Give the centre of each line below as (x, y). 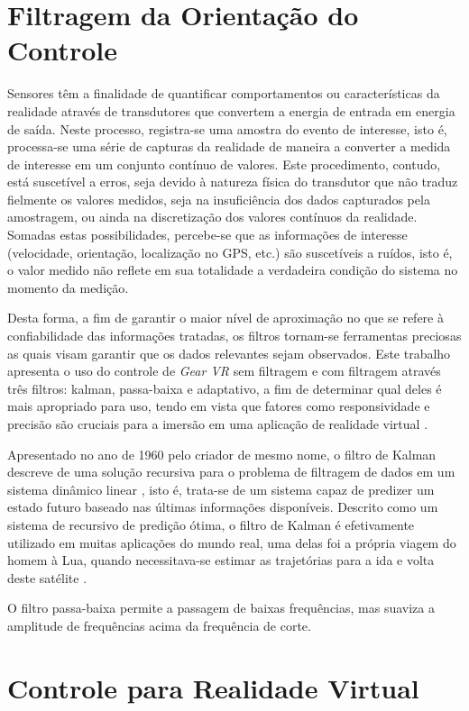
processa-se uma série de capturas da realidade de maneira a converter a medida (229, 146)
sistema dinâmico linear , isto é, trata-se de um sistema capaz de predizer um (221, 489)
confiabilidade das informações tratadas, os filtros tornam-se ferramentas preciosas (234, 336)
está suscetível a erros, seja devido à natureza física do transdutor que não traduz (233, 182)
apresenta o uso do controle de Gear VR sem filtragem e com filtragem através (224, 371)
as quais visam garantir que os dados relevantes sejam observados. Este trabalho (229, 353)
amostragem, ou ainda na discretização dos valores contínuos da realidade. (212, 217)
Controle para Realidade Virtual (213, 687)
